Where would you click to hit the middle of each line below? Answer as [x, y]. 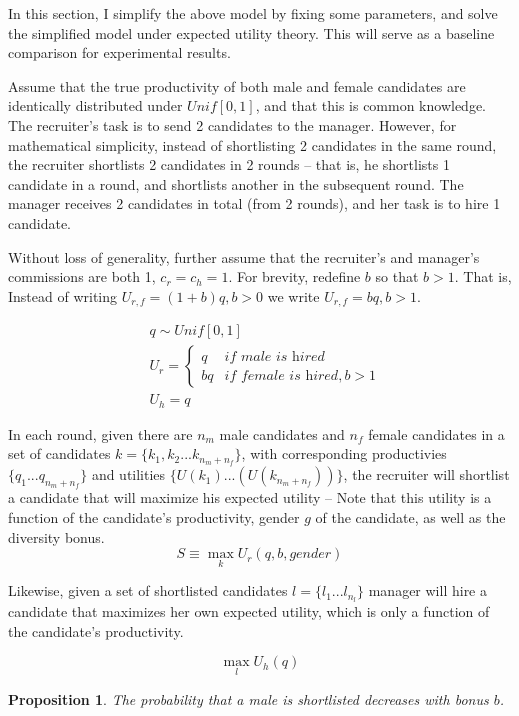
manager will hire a [427, 590]
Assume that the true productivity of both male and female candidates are [237, 85]
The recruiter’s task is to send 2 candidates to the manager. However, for [232, 124]
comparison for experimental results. [119, 52]
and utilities [128, 474]
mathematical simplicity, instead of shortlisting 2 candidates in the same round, [252, 144]
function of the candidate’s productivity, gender [154, 516]
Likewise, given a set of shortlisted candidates [148, 590]
